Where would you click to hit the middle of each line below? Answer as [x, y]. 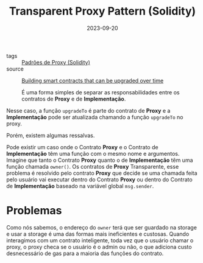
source [15, 69]
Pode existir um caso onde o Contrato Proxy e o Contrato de [82, 147]
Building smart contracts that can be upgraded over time [93, 80]
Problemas [34, 211]
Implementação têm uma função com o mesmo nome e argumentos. [93, 153]
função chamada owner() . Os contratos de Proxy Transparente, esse [93, 166]
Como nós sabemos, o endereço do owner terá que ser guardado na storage [101, 227]
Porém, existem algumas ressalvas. [51, 135]
